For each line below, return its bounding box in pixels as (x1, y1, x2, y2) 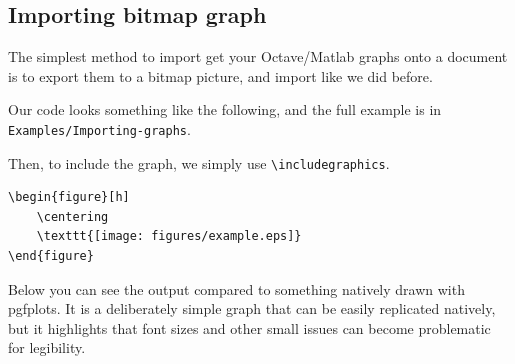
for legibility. (8, 337, 86, 358)
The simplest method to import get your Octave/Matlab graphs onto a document (8, 46, 508, 67)
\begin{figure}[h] (8, 190, 130, 205)
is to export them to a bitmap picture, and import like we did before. (8, 65, 433, 86)
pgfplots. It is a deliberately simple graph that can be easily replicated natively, (8, 298, 496, 319)
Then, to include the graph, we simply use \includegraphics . (8, 152, 390, 173)
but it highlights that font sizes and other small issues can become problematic (8, 317, 491, 338)
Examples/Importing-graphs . (8, 118, 191, 139)
